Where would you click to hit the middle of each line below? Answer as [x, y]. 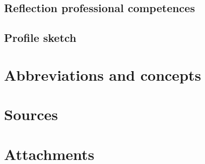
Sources [31, 114]
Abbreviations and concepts [103, 74]
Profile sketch [40, 38]
